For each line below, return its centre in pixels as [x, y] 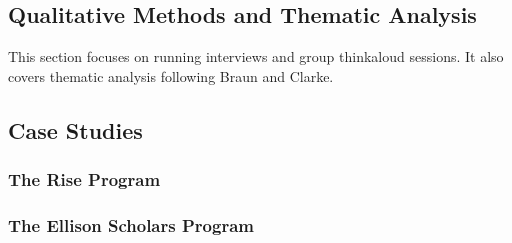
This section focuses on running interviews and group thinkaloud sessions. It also [256, 56]
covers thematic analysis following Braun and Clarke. [171, 75]
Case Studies [75, 129]
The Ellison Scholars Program [131, 224]
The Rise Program [84, 179]
